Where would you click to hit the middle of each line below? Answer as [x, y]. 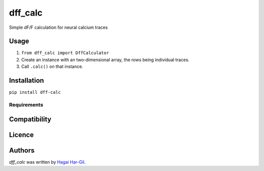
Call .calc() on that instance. [52, 66]
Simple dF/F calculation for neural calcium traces [58, 27]
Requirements [26, 105]
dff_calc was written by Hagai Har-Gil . [47, 162]
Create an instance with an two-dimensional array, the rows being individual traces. [105, 60]
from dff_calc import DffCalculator [65, 53]
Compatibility [30, 119]
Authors [22, 150]
